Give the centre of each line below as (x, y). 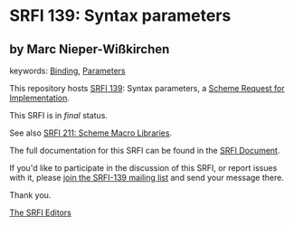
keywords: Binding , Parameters (67, 71)
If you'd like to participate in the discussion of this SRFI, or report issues (143, 168)
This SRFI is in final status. (59, 115)
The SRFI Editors (41, 212)
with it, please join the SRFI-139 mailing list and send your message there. (147, 178)
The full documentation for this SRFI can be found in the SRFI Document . (145, 151)
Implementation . (40, 98)
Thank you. (30, 195)
